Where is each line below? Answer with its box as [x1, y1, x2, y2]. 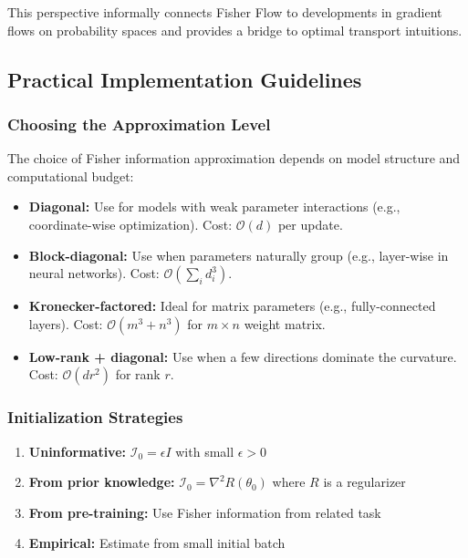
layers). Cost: [28, 314, 103, 333]
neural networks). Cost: [28, 263, 160, 283]
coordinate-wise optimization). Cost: [28, 214, 233, 233]
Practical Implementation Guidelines [7, 65, 362, 93]
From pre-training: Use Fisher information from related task [28, 502, 381, 522]
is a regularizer [323, 472, 406, 491]
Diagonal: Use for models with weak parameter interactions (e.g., [28, 197, 400, 216]
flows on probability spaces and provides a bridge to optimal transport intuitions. [7, 20, 463, 39]
